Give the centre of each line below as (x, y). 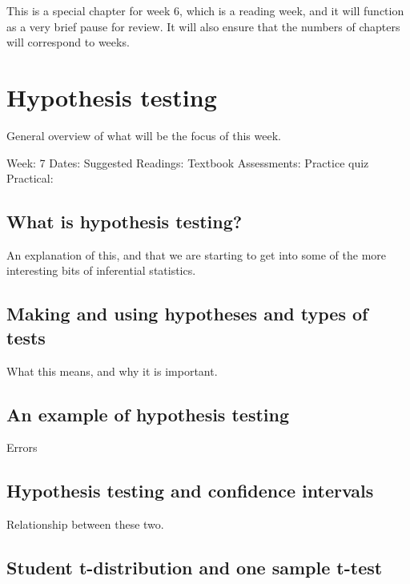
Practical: (30, 178)
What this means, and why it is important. (112, 371)
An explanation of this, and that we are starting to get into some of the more (196, 254)
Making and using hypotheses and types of (187, 314)
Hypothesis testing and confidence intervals (190, 491)
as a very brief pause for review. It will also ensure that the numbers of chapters (203, 26)
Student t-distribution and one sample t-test (195, 568)
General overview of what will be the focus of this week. (144, 135)
